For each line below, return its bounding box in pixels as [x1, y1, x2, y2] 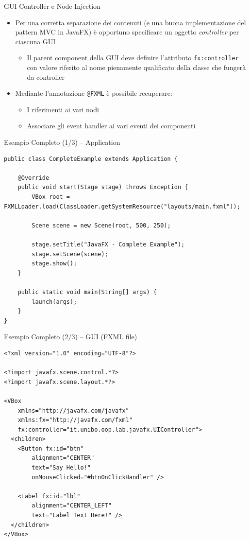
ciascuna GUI [15, 36, 56, 46]
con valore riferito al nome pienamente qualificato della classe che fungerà [27, 62, 246, 72]
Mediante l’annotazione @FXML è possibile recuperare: [15, 88, 172, 98]
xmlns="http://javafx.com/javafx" [17, 407, 129, 414]
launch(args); [32, 298, 77, 305]
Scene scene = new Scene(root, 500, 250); [32, 222, 171, 229]
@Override [17, 174, 50, 181]
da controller [27, 71, 65, 82]
